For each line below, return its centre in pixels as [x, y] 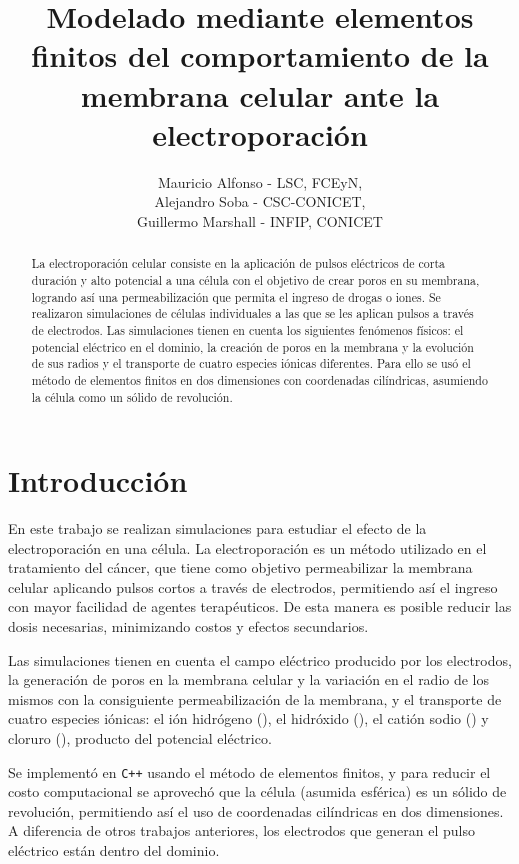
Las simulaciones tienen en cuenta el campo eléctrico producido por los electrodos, [260, 659]
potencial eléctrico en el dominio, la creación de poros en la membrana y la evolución [252, 346]
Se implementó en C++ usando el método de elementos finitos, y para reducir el [249, 771]
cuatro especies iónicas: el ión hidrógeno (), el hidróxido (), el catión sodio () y [248, 718]
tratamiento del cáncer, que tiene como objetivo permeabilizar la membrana [240, 567]
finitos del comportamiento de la [260, 55]
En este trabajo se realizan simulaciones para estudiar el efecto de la [217, 528]
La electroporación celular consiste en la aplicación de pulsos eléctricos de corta [238, 263]
